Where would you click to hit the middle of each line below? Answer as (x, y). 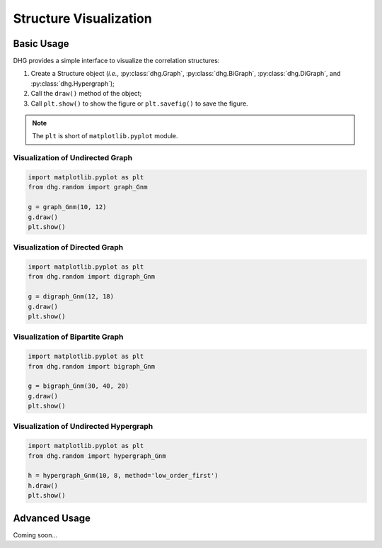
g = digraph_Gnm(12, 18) (71, 297)
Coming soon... (35, 535)
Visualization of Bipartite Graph (68, 337)
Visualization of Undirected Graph (73, 158)
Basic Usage (41, 44)
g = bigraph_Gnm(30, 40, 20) (79, 386)
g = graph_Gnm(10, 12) (67, 207)
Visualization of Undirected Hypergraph (83, 427)
